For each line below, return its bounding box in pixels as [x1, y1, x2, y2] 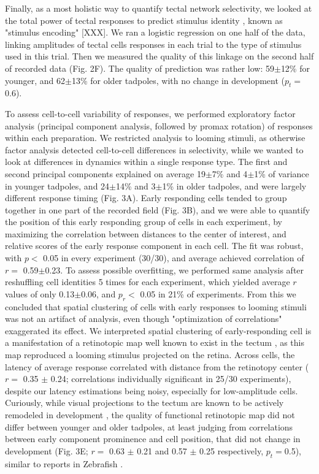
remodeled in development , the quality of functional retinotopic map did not [5, 408, 295, 421]
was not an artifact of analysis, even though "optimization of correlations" [5, 312, 282, 325]
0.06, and [81, 287, 116, 300]
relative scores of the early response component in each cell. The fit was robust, [5, 239, 304, 252]
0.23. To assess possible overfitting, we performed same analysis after [45, 263, 304, 276]
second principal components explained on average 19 [5, 167, 206, 180]
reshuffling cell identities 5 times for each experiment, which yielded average [5, 275, 290, 288]
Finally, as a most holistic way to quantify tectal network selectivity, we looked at [5, 2, 312, 14]
